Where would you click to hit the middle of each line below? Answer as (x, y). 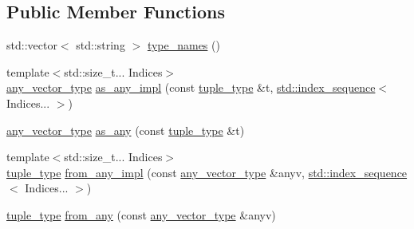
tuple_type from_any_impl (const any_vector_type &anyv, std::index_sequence (207, 172)
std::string (101, 45)
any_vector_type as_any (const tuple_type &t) (126, 130)
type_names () (183, 45)
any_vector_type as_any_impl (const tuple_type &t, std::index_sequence (191, 87)
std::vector (32, 45)
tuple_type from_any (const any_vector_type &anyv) (141, 214)
